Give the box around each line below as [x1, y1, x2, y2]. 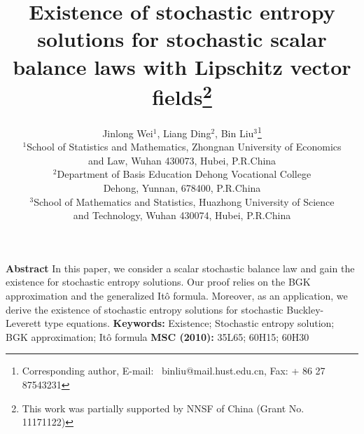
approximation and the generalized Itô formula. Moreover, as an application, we [6, 288, 348, 303]
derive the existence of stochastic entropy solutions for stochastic [6, 302, 283, 316]
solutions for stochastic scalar [37, 24, 327, 53]
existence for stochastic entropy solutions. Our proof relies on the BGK [6, 274, 311, 289]
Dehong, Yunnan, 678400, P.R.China [103, 181, 261, 195]
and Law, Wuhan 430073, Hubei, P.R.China [87, 153, 276, 167]
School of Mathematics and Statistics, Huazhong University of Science [34, 194, 335, 209]
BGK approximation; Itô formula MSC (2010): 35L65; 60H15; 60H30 [6, 329, 309, 344]
